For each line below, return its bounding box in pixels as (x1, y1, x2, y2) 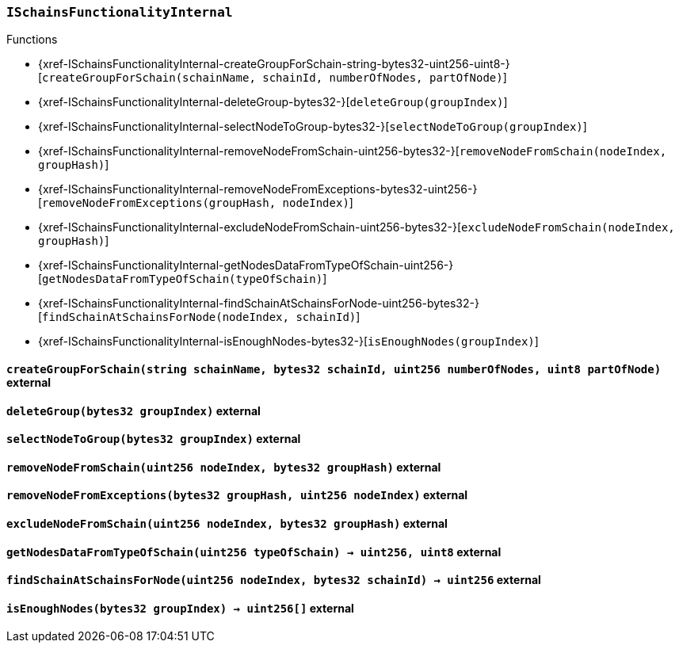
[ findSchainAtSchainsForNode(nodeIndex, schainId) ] (38, 310, 360, 324)
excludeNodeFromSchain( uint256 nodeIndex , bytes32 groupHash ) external (6, 517, 448, 531)
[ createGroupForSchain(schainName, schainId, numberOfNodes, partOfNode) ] (38, 71, 507, 85)
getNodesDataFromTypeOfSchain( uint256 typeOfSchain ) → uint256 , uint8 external (6, 544, 502, 559)
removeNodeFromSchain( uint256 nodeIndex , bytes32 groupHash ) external (6, 460, 441, 474)
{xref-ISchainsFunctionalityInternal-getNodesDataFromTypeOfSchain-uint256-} (38, 258, 454, 273)
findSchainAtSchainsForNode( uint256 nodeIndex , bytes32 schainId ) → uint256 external (6, 573, 541, 587)
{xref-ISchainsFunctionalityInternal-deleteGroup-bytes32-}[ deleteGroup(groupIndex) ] (38, 95, 508, 109)
